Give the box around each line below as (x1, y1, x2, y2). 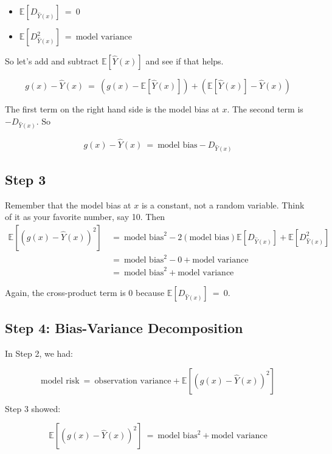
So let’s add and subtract (5, 55, 99, 67)
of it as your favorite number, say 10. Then (5, 210, 165, 223)
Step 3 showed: (5, 402, 61, 414)
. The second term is (227, 103, 303, 115)
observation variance (94, 376, 171, 385)
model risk (41, 376, 80, 385)
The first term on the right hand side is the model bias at (5, 103, 220, 115)
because (136, 286, 165, 298)
